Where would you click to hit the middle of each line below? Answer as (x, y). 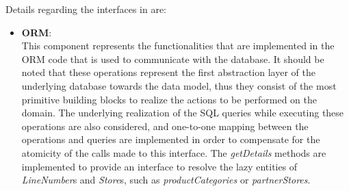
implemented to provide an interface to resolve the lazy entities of (159, 166)
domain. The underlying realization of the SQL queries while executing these (183, 113)
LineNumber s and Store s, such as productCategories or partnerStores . (166, 180)
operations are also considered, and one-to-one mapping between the (165, 126)
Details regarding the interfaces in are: (86, 9)
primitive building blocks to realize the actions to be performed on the (169, 99)
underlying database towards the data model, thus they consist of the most (179, 85)
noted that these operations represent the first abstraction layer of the (168, 72)
